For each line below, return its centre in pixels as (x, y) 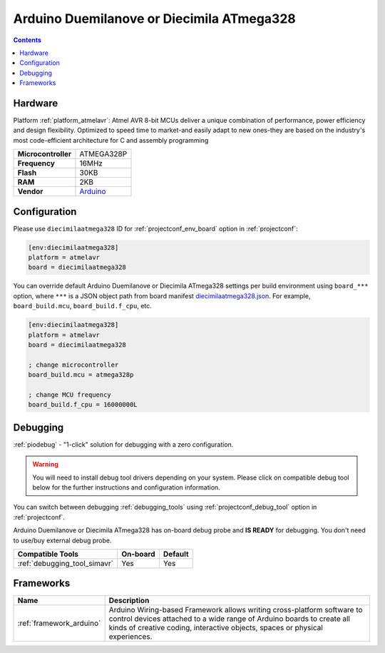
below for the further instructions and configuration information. (126, 487)
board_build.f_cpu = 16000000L (83, 405)
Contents (27, 40)
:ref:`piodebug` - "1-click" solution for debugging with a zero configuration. (123, 444)
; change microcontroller (73, 365)
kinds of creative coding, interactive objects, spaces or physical (216, 628)
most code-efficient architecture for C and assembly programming (111, 140)
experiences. (130, 637)
